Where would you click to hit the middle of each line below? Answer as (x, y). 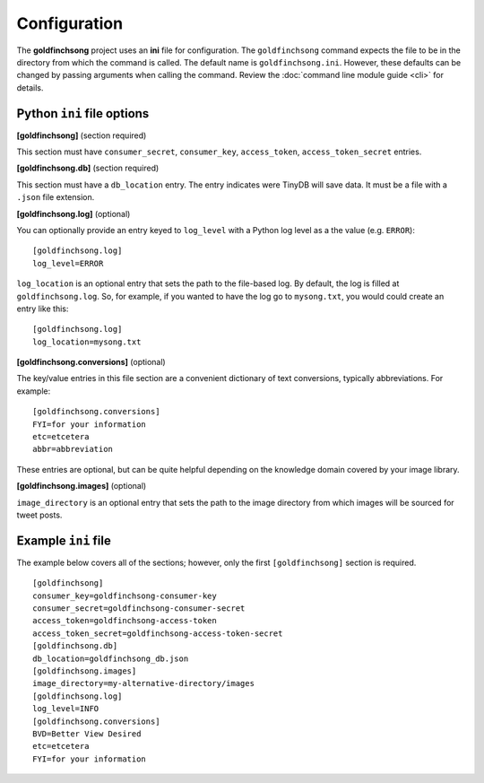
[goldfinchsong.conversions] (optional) (91, 362)
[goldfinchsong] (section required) (82, 135)
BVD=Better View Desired (87, 734)
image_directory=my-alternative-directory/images (144, 683)
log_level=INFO (66, 709)
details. (30, 87)
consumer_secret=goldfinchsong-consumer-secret (139, 609)
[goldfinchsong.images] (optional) (82, 486)
